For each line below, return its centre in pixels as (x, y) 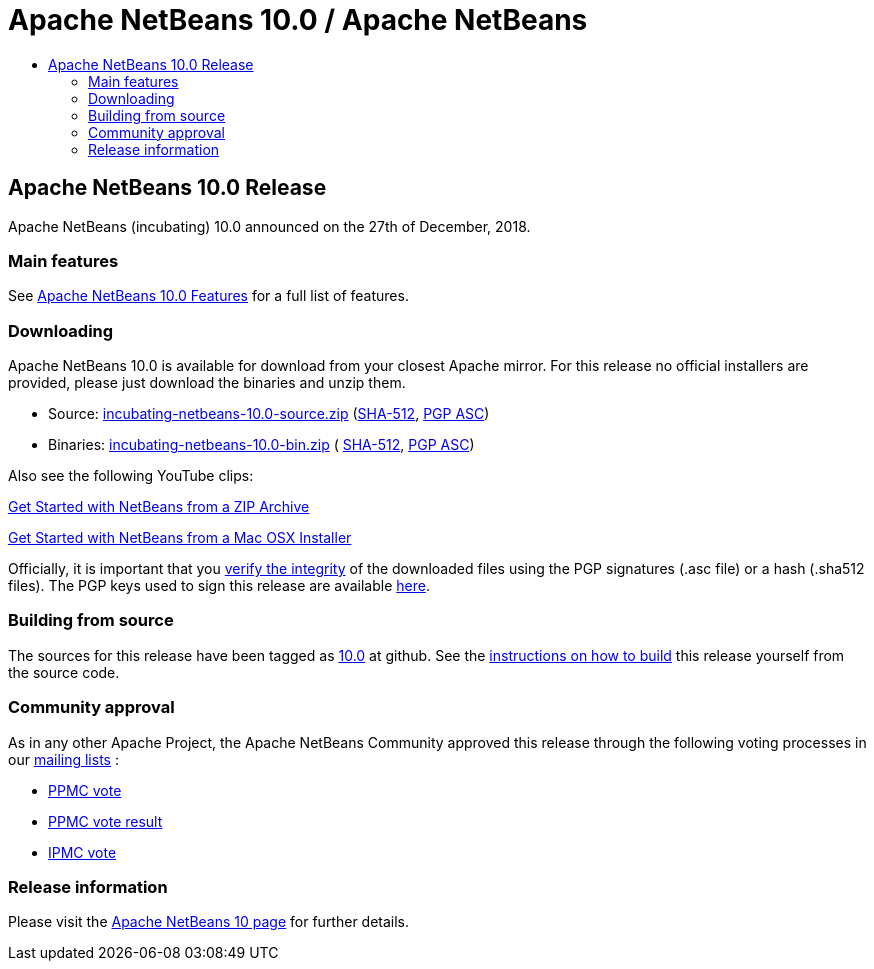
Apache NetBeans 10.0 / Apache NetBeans (298, 20)
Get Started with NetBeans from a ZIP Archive (159, 507)
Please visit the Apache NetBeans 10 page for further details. (209, 922)
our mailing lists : (63, 759)
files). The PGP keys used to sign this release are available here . (219, 586)
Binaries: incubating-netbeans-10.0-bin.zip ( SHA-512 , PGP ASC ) (261, 445)
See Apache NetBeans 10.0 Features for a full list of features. (208, 296)
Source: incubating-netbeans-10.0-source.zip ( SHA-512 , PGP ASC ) (269, 414)
